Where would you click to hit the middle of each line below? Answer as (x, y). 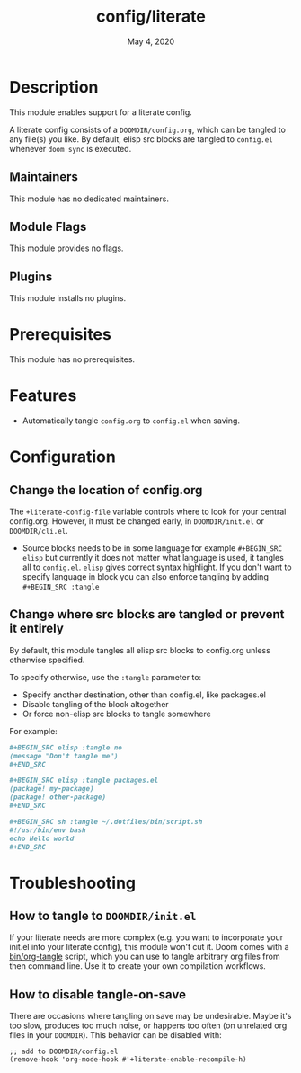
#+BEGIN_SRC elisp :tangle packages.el (84, 780)
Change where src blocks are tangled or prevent (147, 614)
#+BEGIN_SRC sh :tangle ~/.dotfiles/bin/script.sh (106, 821)
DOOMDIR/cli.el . (39, 531)
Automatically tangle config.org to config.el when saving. (131, 421)
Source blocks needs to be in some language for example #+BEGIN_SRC (152, 548)
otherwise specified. (47, 660)
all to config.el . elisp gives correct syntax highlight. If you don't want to (157, 567)
